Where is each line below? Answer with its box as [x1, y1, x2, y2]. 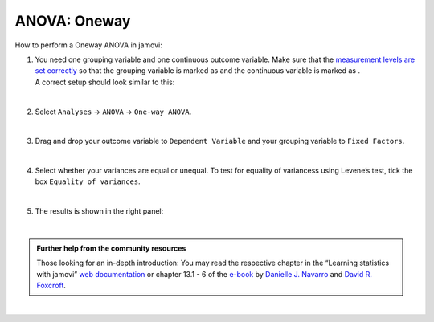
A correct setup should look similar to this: [35, 77, 175, 87]
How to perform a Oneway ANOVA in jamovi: [14, 40, 162, 50]
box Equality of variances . [35, 177, 141, 186]
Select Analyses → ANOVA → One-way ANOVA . [35, 107, 192, 116]
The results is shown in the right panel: [35, 206, 164, 216]
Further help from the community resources [36, 243, 186, 253]
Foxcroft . [36, 281, 66, 291]
